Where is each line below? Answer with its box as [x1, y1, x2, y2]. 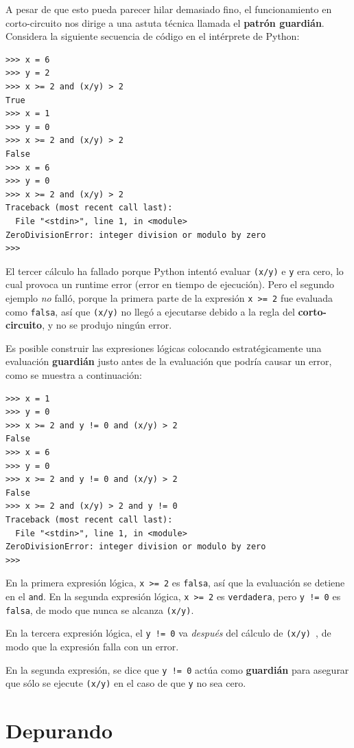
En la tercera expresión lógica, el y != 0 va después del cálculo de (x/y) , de [5, 626, 331, 640]
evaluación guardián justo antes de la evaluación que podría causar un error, [5, 354, 332, 368]
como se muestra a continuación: [5, 368, 142, 382]
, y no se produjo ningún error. [42, 318, 172, 332]
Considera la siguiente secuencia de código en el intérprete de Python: [5, 29, 300, 43]
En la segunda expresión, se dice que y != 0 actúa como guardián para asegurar [5, 662, 349, 676]
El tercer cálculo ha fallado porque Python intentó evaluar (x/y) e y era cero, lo [5, 263, 344, 278]
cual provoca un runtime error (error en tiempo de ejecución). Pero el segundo [5, 277, 334, 291]
